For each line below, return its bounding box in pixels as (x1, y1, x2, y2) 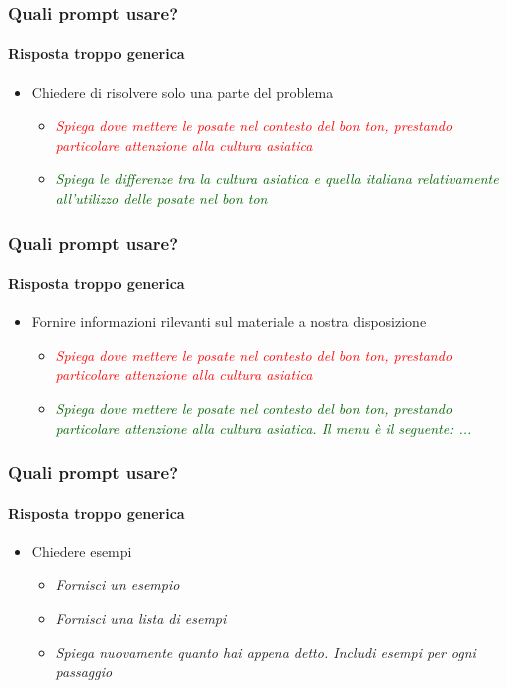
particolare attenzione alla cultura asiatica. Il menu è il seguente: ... (55, 417, 472, 438)
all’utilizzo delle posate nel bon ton (55, 188, 268, 209)
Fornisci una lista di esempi (55, 608, 227, 629)
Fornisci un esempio (55, 574, 180, 595)
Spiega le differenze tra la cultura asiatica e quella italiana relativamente (55, 168, 499, 189)
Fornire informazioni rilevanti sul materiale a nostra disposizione (31, 311, 427, 332)
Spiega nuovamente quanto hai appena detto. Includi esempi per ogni (55, 641, 476, 662)
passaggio (55, 661, 113, 682)
